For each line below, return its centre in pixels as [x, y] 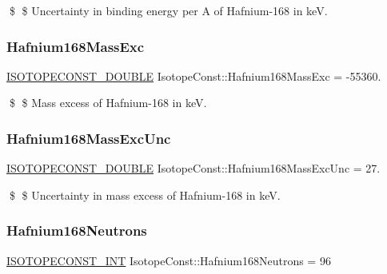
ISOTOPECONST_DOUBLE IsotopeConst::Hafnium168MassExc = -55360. [194, 75]
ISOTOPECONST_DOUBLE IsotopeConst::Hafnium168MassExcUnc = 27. [193, 168]
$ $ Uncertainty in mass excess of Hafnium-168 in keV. [145, 195]
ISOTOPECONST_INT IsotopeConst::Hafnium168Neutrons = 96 [169, 260]
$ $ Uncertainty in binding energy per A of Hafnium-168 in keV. [168, 10]
